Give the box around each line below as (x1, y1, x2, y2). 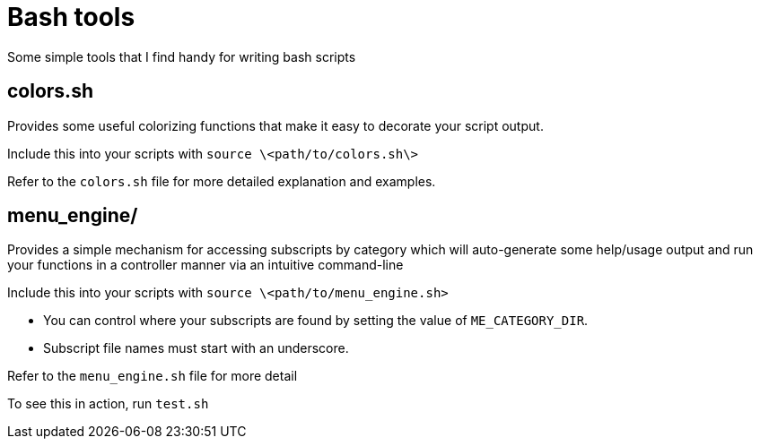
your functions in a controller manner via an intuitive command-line (7, 257, 404, 273)
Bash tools (7, 2, 135, 32)
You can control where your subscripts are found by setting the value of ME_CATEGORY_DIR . (43, 313, 589, 329)
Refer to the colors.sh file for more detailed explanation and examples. (7, 173, 436, 189)
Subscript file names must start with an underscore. (43, 340, 349, 356)
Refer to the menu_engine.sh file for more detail (7, 368, 298, 384)
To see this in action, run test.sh (7, 396, 209, 412)
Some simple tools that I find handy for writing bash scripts (7, 48, 356, 64)
